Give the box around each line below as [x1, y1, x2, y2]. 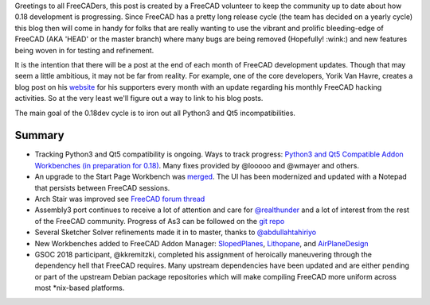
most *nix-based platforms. [34, 283, 125, 293]
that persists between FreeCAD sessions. [34, 183, 170, 192]
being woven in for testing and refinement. [14, 45, 154, 55]
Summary [14, 129, 64, 142]
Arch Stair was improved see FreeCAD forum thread [34, 194, 205, 203]
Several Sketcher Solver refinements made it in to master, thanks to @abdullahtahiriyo [34, 227, 317, 237]
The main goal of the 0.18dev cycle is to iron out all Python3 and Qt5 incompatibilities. [14, 108, 296, 118]
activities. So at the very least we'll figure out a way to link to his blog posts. [14, 94, 264, 103]
